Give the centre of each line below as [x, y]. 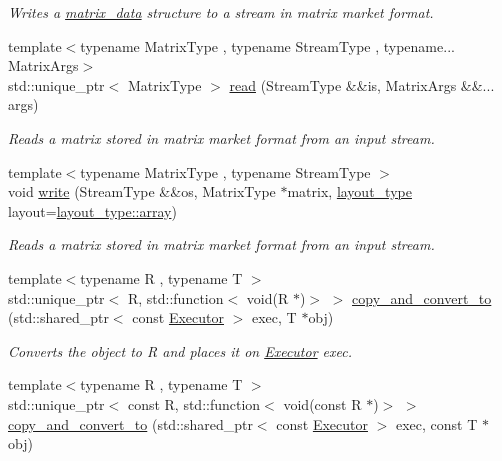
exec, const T [436, 423]
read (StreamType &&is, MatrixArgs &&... [362, 84]
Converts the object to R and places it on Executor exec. [180, 350]
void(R [267, 297]
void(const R [322, 403]
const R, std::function [194, 403]
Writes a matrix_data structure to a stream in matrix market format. [221, 12]
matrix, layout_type [349, 191]
